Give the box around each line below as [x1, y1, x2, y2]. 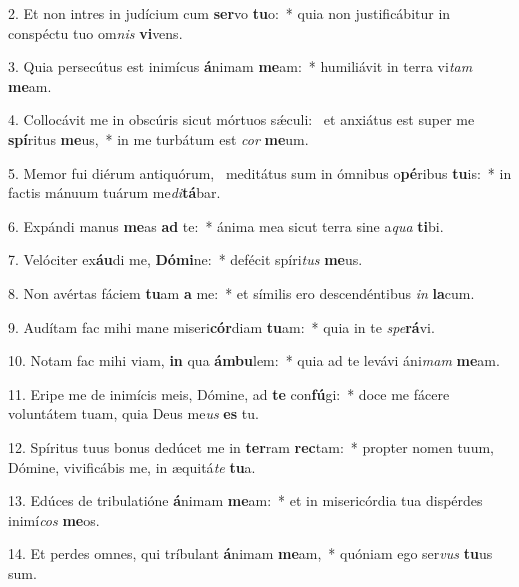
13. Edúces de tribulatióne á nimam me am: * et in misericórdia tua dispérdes [8, 490, 483, 511]
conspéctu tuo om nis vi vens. [8, 22, 183, 43]
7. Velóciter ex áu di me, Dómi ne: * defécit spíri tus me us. [8, 249, 363, 270]
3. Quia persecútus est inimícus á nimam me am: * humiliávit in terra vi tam [8, 56, 473, 77]
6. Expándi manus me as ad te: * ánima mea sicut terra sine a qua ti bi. [8, 215, 444, 236]
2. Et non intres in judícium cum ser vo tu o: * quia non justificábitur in [8, 3, 451, 23]
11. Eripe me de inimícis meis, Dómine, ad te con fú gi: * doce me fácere [8, 383, 450, 404]
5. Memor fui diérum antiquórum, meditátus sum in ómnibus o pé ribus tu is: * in [8, 162, 512, 183]
